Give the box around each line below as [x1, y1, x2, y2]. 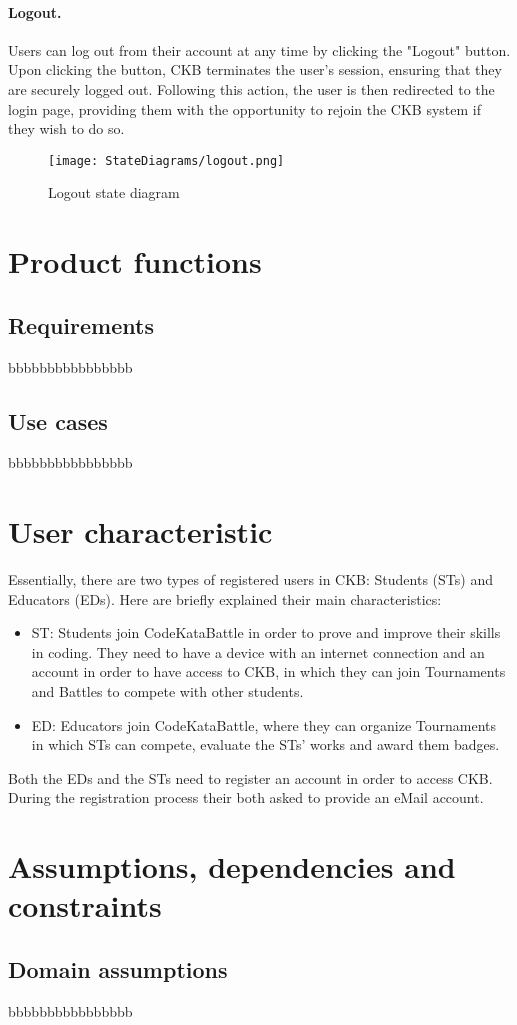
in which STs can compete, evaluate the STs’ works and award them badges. [31, 734, 500, 755]
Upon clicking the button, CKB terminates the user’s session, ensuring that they [8, 59, 502, 80]
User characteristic [8, 511, 273, 552]
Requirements [8, 309, 154, 340]
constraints [8, 885, 162, 926]
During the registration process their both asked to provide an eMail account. [8, 787, 484, 808]
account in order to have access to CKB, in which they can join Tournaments [31, 661, 506, 682]
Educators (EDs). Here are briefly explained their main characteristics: [8, 588, 442, 609]
